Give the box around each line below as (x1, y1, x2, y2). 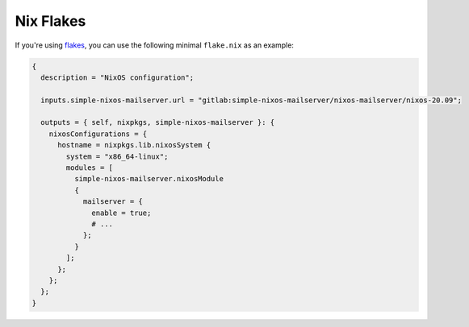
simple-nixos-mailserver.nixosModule (73, 174, 224, 184)
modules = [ (65, 163, 113, 172)
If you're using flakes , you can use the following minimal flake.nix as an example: (15, 40, 295, 50)
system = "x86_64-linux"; (65, 151, 169, 161)
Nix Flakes (15, 12, 86, 30)
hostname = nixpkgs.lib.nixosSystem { (57, 141, 211, 150)
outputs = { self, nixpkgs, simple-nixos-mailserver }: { (40, 118, 275, 127)
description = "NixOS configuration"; (40, 72, 194, 82)
